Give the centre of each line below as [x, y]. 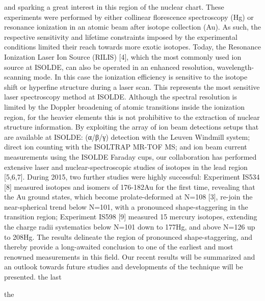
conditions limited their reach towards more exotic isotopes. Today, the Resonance [132, 47]
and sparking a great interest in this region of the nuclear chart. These [114, 7]
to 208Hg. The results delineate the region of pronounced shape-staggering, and [128, 236]
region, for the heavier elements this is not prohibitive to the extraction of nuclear [132, 117]
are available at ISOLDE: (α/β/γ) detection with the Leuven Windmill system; [127, 136]
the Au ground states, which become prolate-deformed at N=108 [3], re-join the [128, 197]
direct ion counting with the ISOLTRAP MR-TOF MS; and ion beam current [126, 147]
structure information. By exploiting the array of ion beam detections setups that [131, 127]
